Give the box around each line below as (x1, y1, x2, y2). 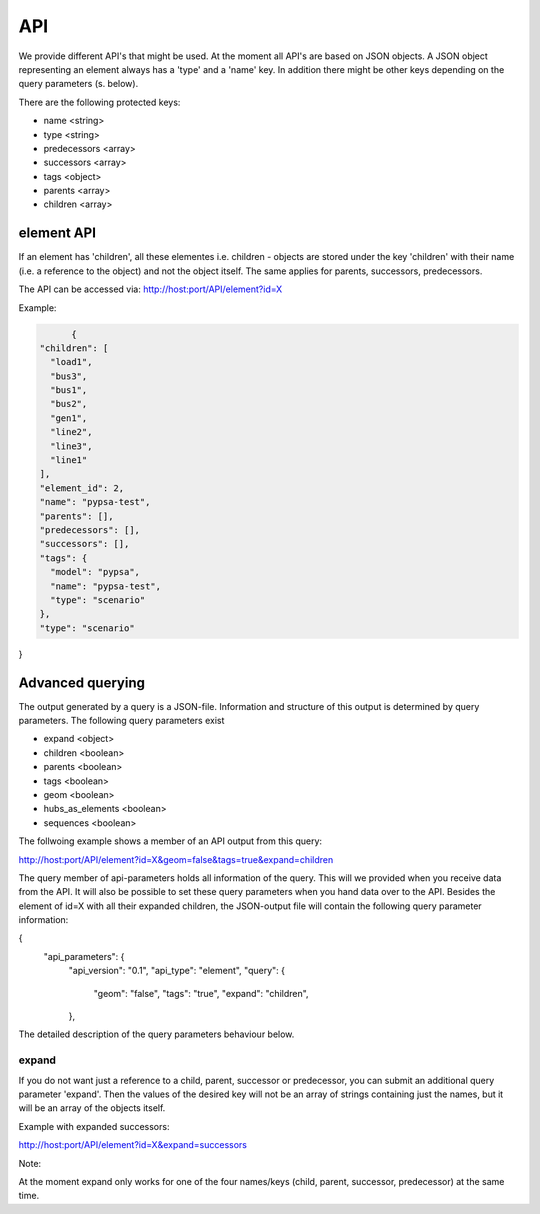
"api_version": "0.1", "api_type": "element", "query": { (68, 965, 285, 977)
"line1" (50, 455, 88, 466)
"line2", (50, 426, 93, 438)
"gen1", (50, 412, 88, 424)
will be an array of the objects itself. (18, 1102, 166, 1114)
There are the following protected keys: (18, 96, 181, 108)
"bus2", (50, 398, 88, 410)
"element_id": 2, (39, 482, 125, 494)
